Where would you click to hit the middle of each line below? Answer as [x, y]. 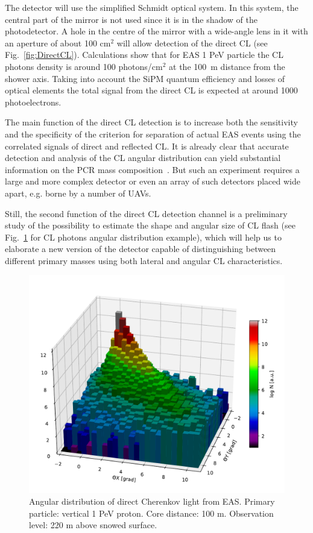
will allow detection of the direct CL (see [192, 43]
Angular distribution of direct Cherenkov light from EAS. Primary [152, 501]
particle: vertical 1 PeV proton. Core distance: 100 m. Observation [151, 513]
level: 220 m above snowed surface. [93, 525]
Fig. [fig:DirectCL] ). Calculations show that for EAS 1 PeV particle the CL [144, 55]
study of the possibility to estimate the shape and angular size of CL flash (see [150, 225]
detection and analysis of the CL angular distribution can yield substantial [143, 158]
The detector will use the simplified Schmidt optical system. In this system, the [152, 7]
